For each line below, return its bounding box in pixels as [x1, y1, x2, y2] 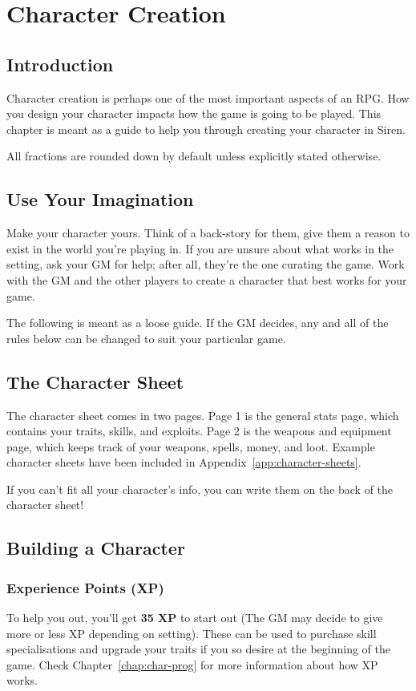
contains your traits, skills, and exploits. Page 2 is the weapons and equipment [6, 422, 392, 439]
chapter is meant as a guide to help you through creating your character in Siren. [6, 120, 406, 137]
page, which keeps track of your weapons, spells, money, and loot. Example [6, 438, 375, 455]
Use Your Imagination [6, 187, 194, 212]
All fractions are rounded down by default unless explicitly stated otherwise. [6, 147, 382, 164]
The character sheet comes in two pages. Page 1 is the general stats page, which [6, 406, 399, 423]
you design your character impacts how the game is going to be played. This [6, 105, 382, 122]
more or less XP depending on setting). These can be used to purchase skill [6, 624, 377, 641]
